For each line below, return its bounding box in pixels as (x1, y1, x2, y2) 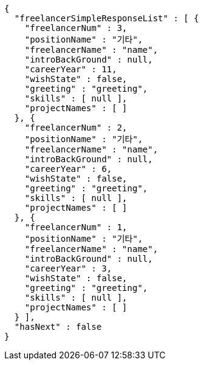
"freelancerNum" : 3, (24, 23, 128, 33)
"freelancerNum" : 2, (24, 123, 128, 132)
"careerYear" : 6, (24, 164, 112, 174)
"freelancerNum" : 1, (24, 222, 128, 232)
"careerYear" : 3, (24, 264, 112, 273)
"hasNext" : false (14, 322, 102, 332)
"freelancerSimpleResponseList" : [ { (14, 13, 199, 23)
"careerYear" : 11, (24, 64, 117, 74)
